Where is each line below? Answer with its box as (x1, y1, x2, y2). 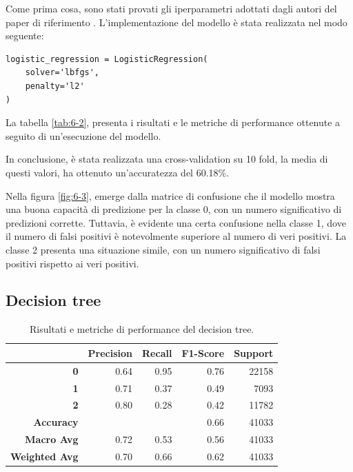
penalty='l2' (25, 81, 85, 91)
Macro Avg (25, 432, 79, 447)
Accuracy (33, 415, 79, 429)
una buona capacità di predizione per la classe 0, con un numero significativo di (6, 202, 342, 216)
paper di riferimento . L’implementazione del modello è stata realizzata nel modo (6, 14, 347, 29)
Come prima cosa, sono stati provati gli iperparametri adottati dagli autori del (6, 1, 337, 15)
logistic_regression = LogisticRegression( (6, 54, 208, 64)
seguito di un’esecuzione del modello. (6, 128, 161, 143)
